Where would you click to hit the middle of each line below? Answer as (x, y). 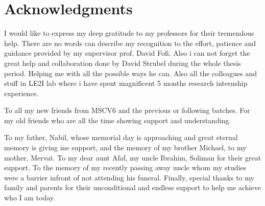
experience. (21, 93)
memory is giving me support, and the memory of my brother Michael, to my (125, 147)
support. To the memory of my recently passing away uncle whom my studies (125, 167)
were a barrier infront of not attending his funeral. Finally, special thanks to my (129, 177)
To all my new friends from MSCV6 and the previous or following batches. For (127, 110)
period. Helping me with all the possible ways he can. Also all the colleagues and (131, 73)
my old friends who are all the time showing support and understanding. (118, 120)
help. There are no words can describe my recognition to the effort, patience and (130, 43)
